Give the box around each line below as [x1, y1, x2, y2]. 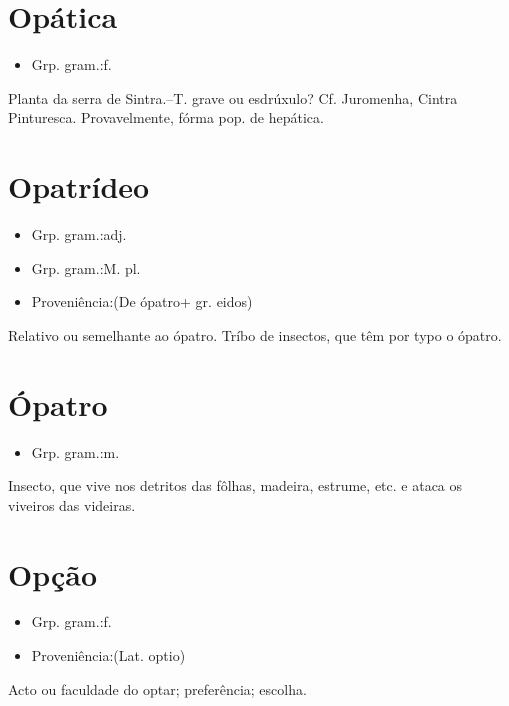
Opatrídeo [8, 166, 150, 207]
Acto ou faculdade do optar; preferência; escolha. [8, 678, 307, 699]
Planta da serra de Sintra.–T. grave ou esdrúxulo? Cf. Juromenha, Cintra [8, 87, 458, 108]
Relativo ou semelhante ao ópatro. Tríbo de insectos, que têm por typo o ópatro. [8, 324, 502, 345]
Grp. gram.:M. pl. [31, 257, 141, 278]
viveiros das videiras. [8, 494, 136, 515]
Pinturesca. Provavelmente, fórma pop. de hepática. [8, 107, 324, 128]
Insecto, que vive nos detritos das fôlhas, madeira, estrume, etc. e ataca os [8, 475, 463, 496]
